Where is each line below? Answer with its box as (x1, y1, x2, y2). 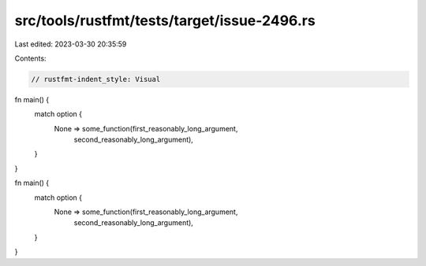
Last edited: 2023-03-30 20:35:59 (14, 39, 127, 49)
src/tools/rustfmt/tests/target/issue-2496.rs (14, 12, 316, 29)
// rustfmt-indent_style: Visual (31, 75, 161, 83)
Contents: (14, 54, 47, 63)
